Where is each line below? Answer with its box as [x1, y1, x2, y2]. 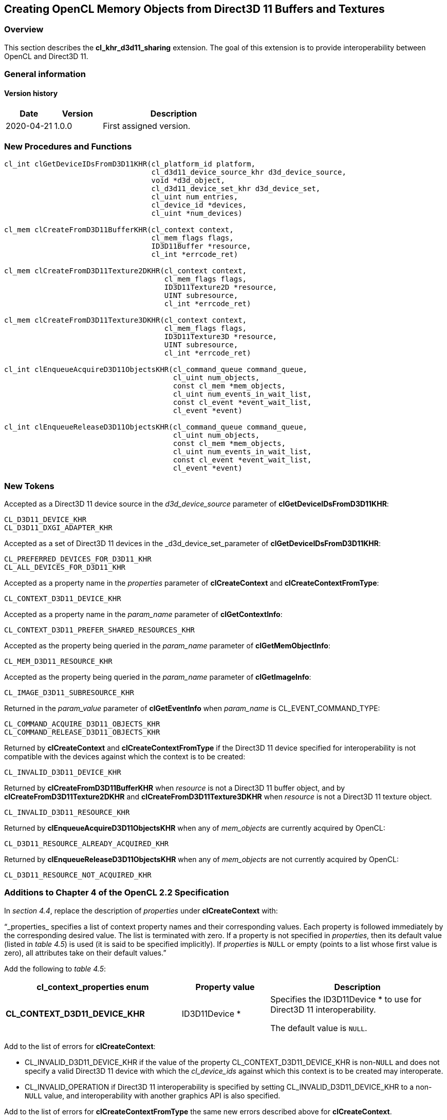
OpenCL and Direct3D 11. [4, 51, 88, 61]
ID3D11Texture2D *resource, [164, 283, 277, 292]
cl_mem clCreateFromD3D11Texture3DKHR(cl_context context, [4, 316, 247, 325]
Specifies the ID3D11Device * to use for [270, 994, 422, 1004]
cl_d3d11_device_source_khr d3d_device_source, [151, 168, 346, 177]
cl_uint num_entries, [151, 193, 238, 201]
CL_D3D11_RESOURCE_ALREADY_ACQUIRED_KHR [4, 839, 169, 848]
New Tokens [4, 480, 54, 491]
